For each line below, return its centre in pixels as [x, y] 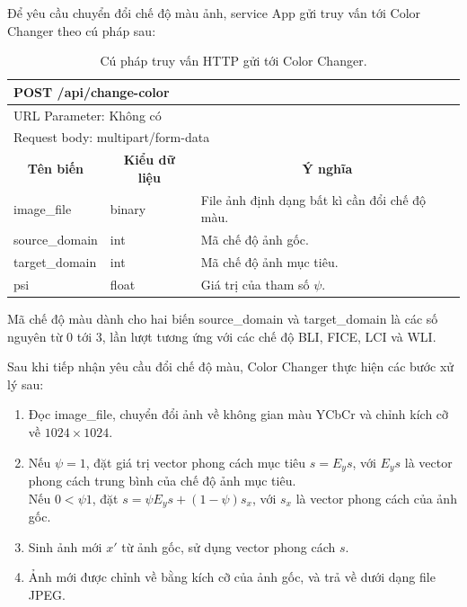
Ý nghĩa [327, 169]
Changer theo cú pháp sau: [82, 30]
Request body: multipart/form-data [112, 137]
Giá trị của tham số [255, 284]
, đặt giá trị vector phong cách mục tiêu [196, 462]
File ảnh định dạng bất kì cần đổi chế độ [313, 199]
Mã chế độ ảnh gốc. [255, 240]
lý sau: [26, 384]
